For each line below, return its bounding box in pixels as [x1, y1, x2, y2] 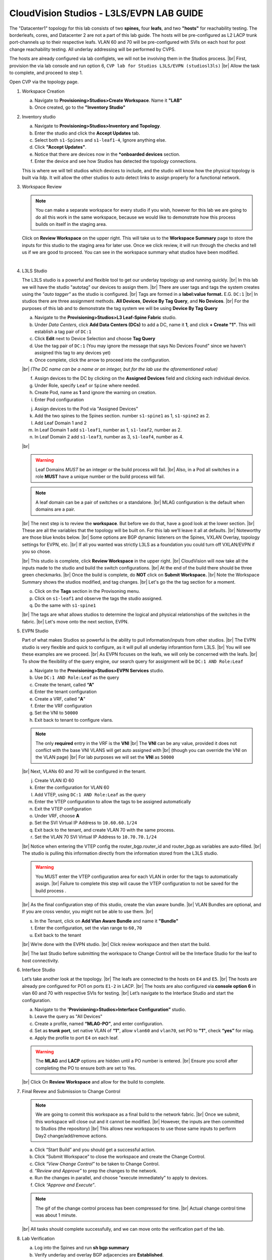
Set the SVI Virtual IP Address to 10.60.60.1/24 [34, 820, 138, 826]
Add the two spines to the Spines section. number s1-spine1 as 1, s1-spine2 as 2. [34, 413, 210, 419]
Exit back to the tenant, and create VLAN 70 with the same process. [34, 827, 175, 833]
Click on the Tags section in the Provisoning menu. [34, 588, 141, 594]
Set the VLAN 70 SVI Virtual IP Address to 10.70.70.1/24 [34, 834, 157, 840]
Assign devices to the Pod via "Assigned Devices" [34, 406, 139, 412]
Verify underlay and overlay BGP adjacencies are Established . [34, 1251, 164, 1257]
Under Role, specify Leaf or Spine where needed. [34, 382, 141, 388]
